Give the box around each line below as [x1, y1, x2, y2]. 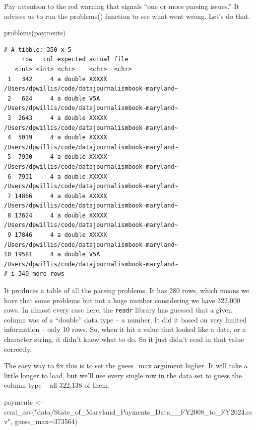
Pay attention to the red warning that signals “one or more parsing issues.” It [4, 1, 240, 11]
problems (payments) [4, 27, 66, 38]
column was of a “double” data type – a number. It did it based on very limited [4, 314, 247, 324]
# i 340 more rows [4, 270, 64, 278]
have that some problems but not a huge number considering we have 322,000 [4, 295, 240, 305]
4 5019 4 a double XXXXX [7, 134, 107, 141]
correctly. [4, 343, 32, 354]
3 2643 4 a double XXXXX [7, 114, 107, 121]
